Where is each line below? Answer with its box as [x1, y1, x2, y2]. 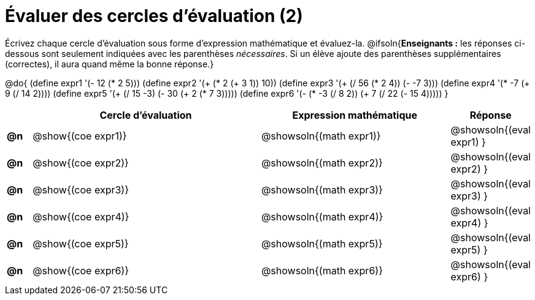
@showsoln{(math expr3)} [261, 183, 383, 196]
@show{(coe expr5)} [33, 237, 129, 250]
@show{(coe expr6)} [33, 264, 129, 277]
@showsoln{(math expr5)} [261, 237, 383, 250]
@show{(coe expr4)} [33, 210, 129, 223]
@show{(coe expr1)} [33, 129, 127, 142]
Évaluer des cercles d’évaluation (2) [5, 6, 303, 26]
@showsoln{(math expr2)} [261, 156, 383, 169]
